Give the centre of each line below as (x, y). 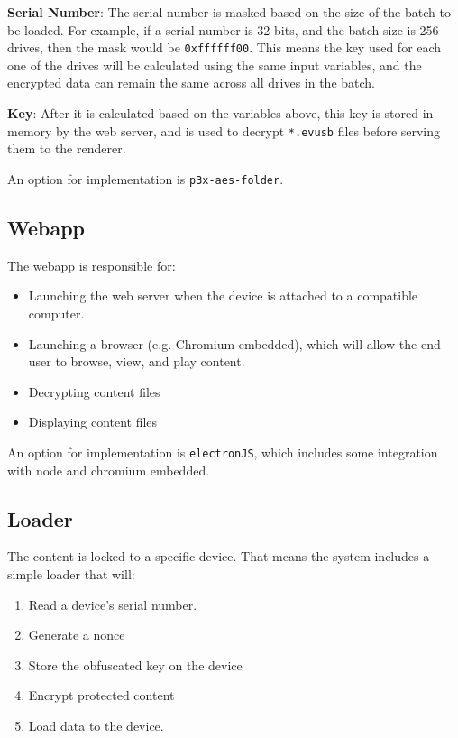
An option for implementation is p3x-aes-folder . (146, 178)
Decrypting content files (94, 391)
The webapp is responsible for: (92, 265)
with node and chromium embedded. (109, 470)
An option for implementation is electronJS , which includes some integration (223, 452)
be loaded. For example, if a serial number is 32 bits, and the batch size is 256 (223, 29)
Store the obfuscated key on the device (135, 664)
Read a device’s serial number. (113, 604)
